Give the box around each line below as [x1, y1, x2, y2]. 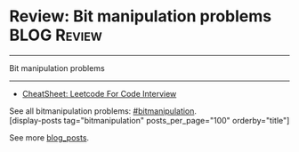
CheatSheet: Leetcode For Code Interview [21, 88, 177, 99]
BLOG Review [9, 25, 102, 45]
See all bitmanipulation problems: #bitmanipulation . [9, 105, 198, 116]
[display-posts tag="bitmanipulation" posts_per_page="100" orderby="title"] [9, 115, 290, 125]
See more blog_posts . [9, 132, 90, 143]
